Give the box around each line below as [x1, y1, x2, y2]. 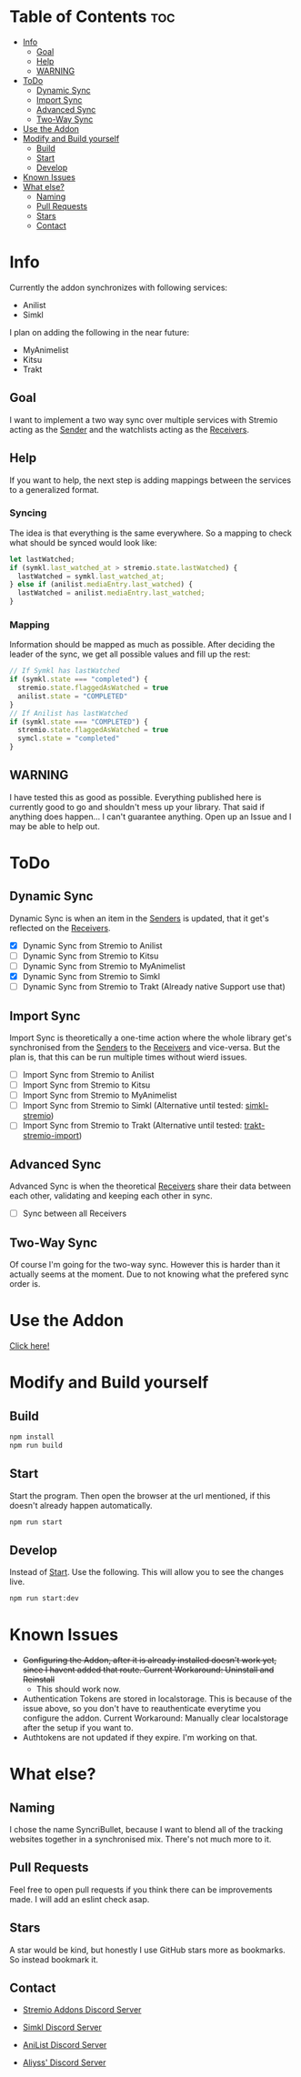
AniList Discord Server [22, 2040, 107, 2051]
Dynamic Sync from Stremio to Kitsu [22, 950, 159, 961]
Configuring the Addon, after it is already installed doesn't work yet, [22, 1655, 277, 1666]
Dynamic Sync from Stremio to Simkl [22, 971, 161, 982]
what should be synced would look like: [9, 537, 157, 547]
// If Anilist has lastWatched [9, 708, 128, 717]
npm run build [9, 1440, 64, 1450]
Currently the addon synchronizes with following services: [9, 282, 228, 293]
